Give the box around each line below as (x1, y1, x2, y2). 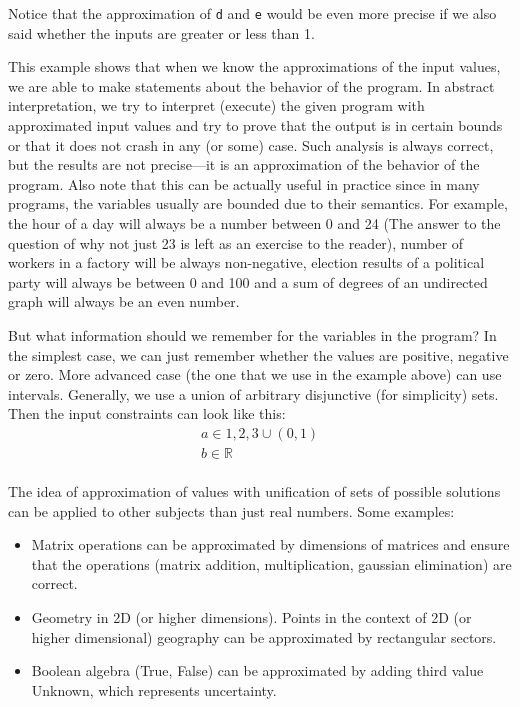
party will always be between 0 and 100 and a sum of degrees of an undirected (8, 271, 488, 292)
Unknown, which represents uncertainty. (31, 679, 277, 700)
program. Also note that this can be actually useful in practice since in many (8, 173, 480, 194)
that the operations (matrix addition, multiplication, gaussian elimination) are (31, 553, 512, 574)
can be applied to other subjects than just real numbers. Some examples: (8, 500, 455, 521)
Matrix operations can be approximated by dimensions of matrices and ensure (31, 534, 510, 555)
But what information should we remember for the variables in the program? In (8, 324, 497, 345)
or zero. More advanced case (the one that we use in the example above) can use (8, 364, 502, 385)
